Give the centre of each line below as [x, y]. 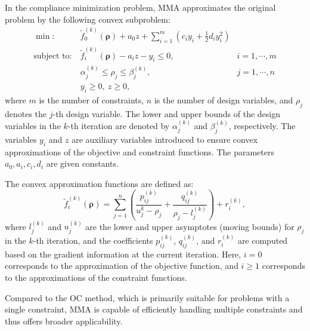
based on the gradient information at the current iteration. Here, [123, 254]
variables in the [33, 126]
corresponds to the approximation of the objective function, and [122, 266]
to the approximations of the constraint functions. [96, 277]
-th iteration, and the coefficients [93, 240]
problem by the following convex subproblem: [88, 19]
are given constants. [82, 163]
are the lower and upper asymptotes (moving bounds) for [190, 226]
